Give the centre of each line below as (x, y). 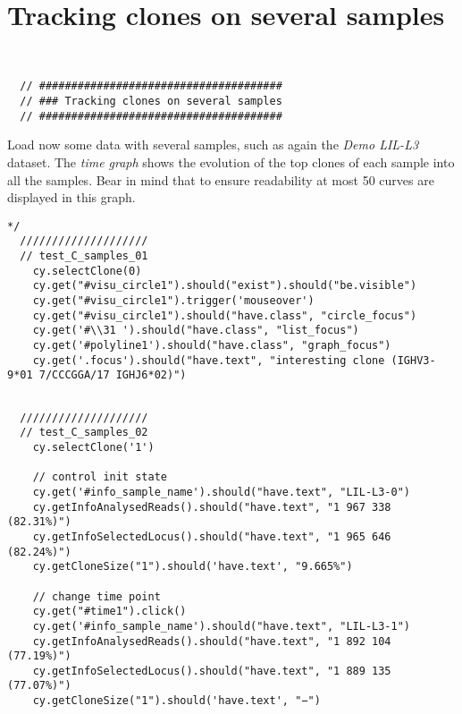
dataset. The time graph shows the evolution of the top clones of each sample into (231, 162)
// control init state (100, 477)
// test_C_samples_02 (84, 433)
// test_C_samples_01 (84, 256)
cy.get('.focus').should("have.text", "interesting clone (209, 360)
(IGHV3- (413, 360)
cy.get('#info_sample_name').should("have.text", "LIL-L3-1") (222, 626)
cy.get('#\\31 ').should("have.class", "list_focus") (196, 331)
